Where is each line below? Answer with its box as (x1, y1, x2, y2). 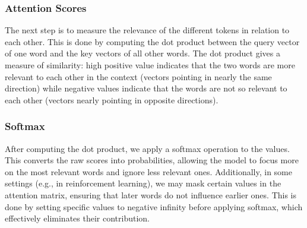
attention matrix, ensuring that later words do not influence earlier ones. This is (5, 188, 297, 201)
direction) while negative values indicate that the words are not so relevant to (5, 82, 287, 94)
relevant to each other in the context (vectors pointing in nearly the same (5, 70, 272, 83)
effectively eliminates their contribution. (5, 212, 150, 224)
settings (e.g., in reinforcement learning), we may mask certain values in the (5, 177, 281, 189)
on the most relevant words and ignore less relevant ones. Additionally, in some (5, 165, 292, 178)
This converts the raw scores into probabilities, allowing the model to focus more (5, 154, 299, 166)
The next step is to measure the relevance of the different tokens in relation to (5, 24, 290, 36)
